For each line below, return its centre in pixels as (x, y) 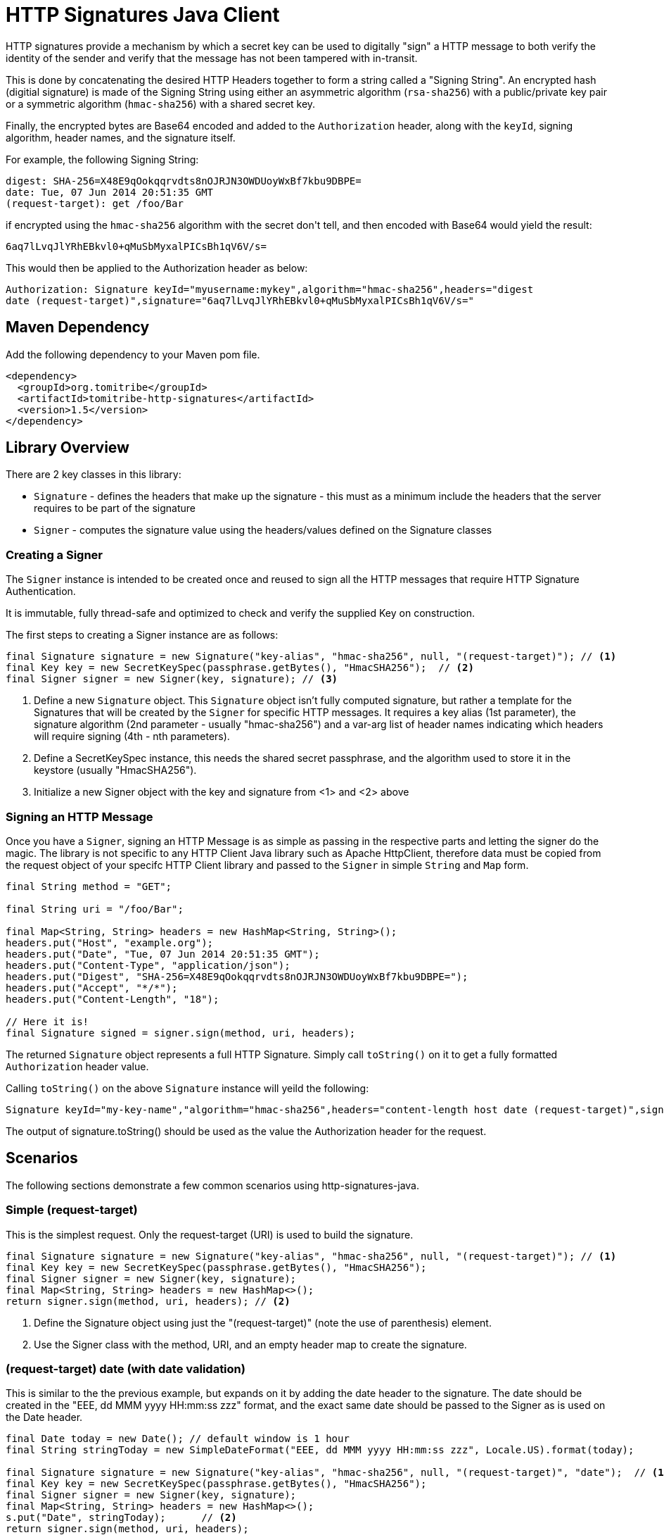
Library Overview (68, 448)
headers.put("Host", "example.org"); (110, 942)
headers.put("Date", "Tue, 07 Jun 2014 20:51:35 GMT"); (163, 954)
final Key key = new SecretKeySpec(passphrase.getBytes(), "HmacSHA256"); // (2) (240, 668)
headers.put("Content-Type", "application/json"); (148, 965)
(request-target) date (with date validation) (126, 1368)
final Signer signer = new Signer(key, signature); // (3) (172, 679)
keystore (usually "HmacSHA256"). (115, 770)
